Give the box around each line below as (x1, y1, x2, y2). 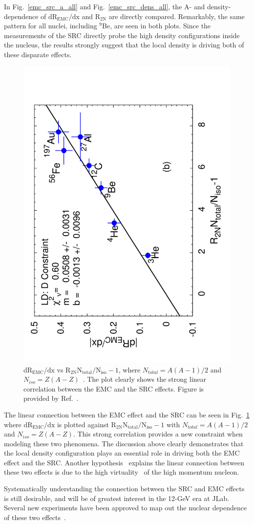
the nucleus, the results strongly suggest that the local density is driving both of (4, 40, 244, 50)
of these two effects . (4, 512, 66, 522)
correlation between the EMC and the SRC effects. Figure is (23, 383, 204, 393)
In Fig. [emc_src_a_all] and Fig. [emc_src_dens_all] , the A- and (4, 1, 205, 11)
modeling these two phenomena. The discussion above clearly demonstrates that (4, 438, 244, 448)
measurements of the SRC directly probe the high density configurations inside (4, 30, 240, 40)
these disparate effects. (4, 49, 72, 59)
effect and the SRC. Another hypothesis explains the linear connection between (4, 457, 245, 467)
